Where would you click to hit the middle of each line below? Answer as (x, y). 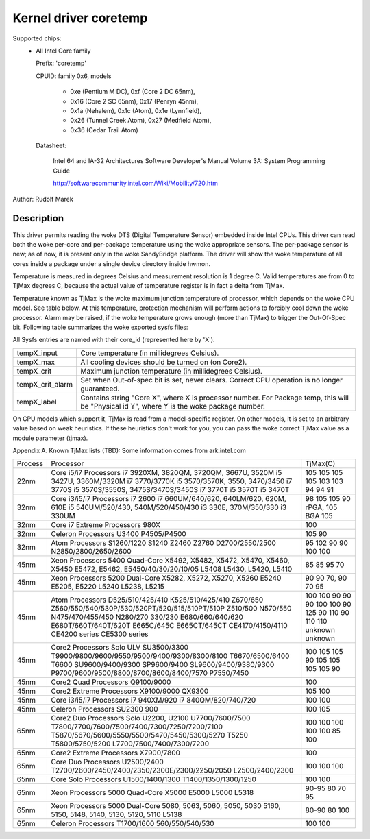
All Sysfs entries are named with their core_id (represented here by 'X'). (114, 340)
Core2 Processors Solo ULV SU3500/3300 (120, 648)
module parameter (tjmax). (50, 438)
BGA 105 (319, 516)
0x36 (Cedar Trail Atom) (104, 130)
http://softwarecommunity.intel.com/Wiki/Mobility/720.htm (136, 183)
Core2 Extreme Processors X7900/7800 (116, 753)
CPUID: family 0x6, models (74, 76)
